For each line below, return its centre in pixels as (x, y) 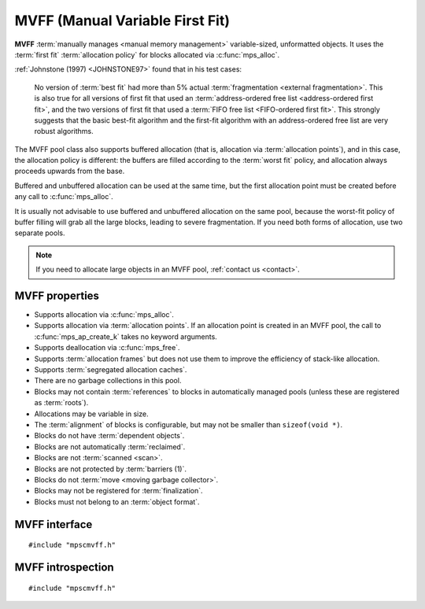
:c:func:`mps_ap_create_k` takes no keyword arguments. (126, 336)
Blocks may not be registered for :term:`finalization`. (119, 491)
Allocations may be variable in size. (91, 414)
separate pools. (40, 233)
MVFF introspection (64, 567)
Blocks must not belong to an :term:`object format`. (117, 502)
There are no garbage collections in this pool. (108, 381)
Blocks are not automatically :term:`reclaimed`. (110, 447)
